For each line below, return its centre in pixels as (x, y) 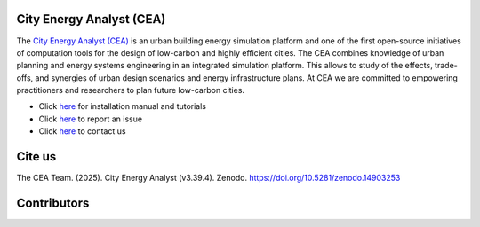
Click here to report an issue (90, 119)
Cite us (36, 157)
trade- (446, 66)
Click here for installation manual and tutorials (123, 106)
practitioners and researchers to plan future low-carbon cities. (130, 90)
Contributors (53, 203)
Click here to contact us (82, 131)
